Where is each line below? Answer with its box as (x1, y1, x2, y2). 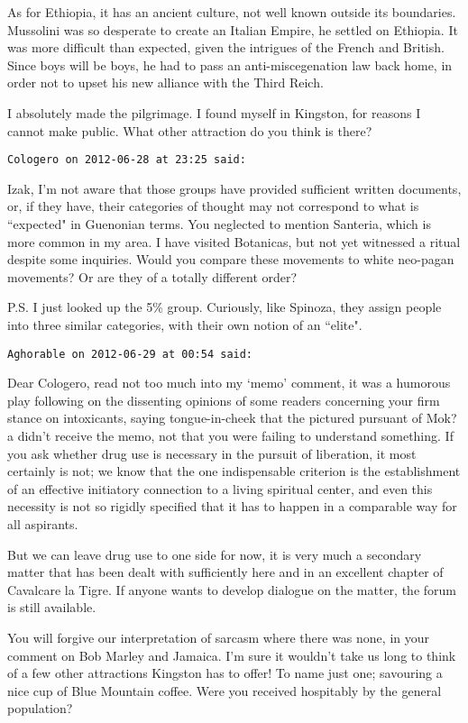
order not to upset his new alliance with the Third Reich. (7, 73, 324, 92)
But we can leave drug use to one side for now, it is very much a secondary (7, 545, 422, 563)
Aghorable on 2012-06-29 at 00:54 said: (7, 347, 253, 361)
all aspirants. (7, 514, 78, 533)
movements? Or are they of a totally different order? (7, 267, 298, 286)
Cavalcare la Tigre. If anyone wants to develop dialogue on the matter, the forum (7, 580, 456, 599)
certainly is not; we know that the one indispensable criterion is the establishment (7, 462, 461, 480)
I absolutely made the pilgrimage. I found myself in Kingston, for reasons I (7, 103, 421, 122)
